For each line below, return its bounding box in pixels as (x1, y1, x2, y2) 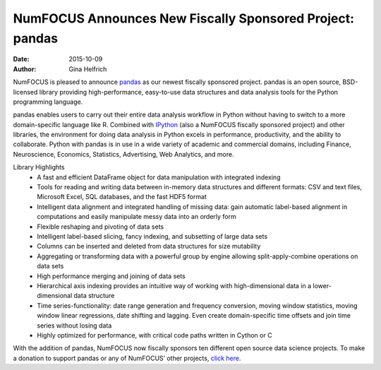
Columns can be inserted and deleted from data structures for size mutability (37, 242, 261, 251)
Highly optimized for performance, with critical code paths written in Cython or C (37, 330, 272, 339)
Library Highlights (13, 163, 65, 172)
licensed (13, 88, 38, 96)
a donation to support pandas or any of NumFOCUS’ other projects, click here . (13, 354, 241, 362)
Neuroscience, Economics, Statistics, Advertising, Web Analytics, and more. (13, 150, 234, 158)
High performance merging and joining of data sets (37, 272, 186, 280)
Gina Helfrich (68, 64, 107, 73)
